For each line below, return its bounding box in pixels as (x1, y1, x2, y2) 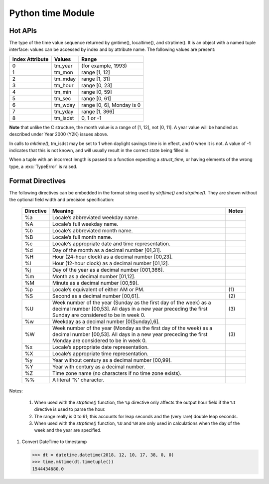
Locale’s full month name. (52, 234, 113, 241)
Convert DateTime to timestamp (21, 439, 87, 445)
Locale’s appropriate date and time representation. (52, 240, 171, 247)
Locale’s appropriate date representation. (52, 344, 149, 351)
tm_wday (54, 101, 76, 108)
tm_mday (54, 75, 76, 82)
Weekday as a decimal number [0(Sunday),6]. (52, 318, 160, 325)
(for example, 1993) (81, 62, 127, 69)
